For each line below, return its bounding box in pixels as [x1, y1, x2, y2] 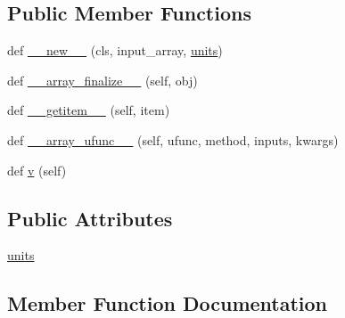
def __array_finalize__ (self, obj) [7, 70, 198, 89]
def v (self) [7, 160, 67, 179]
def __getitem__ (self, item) [7, 101, 170, 119]
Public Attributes [7, 204, 173, 232]
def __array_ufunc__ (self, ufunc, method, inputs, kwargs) [7, 130, 339, 149]
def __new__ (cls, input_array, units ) [7, 41, 223, 60]
